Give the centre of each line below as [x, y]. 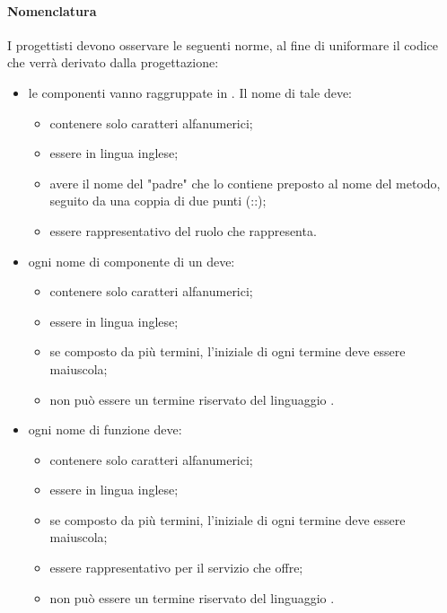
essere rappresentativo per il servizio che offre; [176, 568]
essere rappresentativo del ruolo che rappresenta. [183, 230]
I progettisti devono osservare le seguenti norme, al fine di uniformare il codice [223, 44]
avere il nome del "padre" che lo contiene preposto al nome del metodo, [245, 183]
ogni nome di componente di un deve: [131, 261]
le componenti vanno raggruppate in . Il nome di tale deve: [190, 92]
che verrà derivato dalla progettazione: [113, 62]
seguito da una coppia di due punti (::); [158, 201]
